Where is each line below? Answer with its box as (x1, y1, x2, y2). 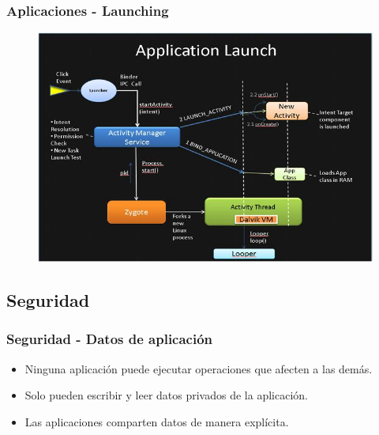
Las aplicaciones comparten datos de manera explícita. (24, 413, 289, 429)
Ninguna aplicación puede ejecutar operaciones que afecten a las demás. (24, 360, 373, 376)
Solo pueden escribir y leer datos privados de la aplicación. (24, 387, 308, 403)
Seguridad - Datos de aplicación (6, 329, 213, 349)
